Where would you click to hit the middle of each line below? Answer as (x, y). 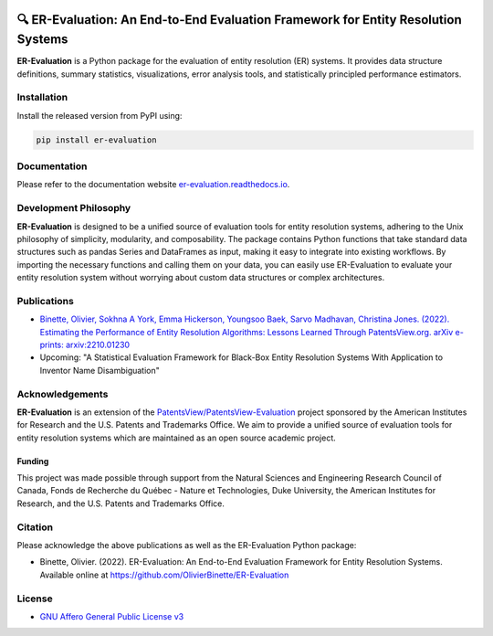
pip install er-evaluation (96, 140)
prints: (52, 344)
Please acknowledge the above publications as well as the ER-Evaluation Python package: (187, 545)
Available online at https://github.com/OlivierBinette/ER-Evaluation (164, 575)
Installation (42, 98)
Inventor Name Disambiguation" (100, 370)
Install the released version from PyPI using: (100, 115)
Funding (33, 461)
